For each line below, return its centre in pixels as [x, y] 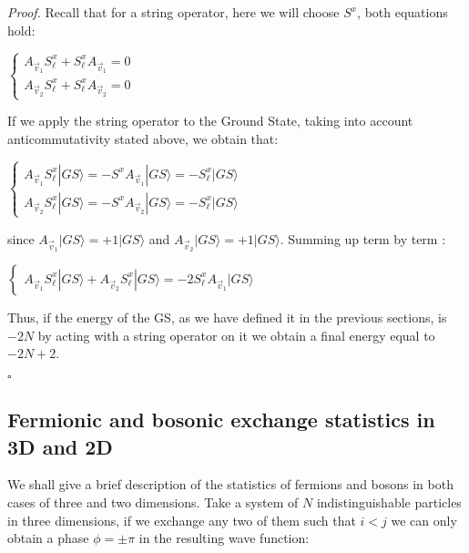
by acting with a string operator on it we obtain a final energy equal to [236, 335]
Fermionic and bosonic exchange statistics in [221, 420]
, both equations [403, 12]
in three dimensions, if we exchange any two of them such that [182, 520]
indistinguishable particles [389, 502]
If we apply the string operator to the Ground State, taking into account [210, 121]
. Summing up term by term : [363, 238]
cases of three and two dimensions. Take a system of [153, 502]
